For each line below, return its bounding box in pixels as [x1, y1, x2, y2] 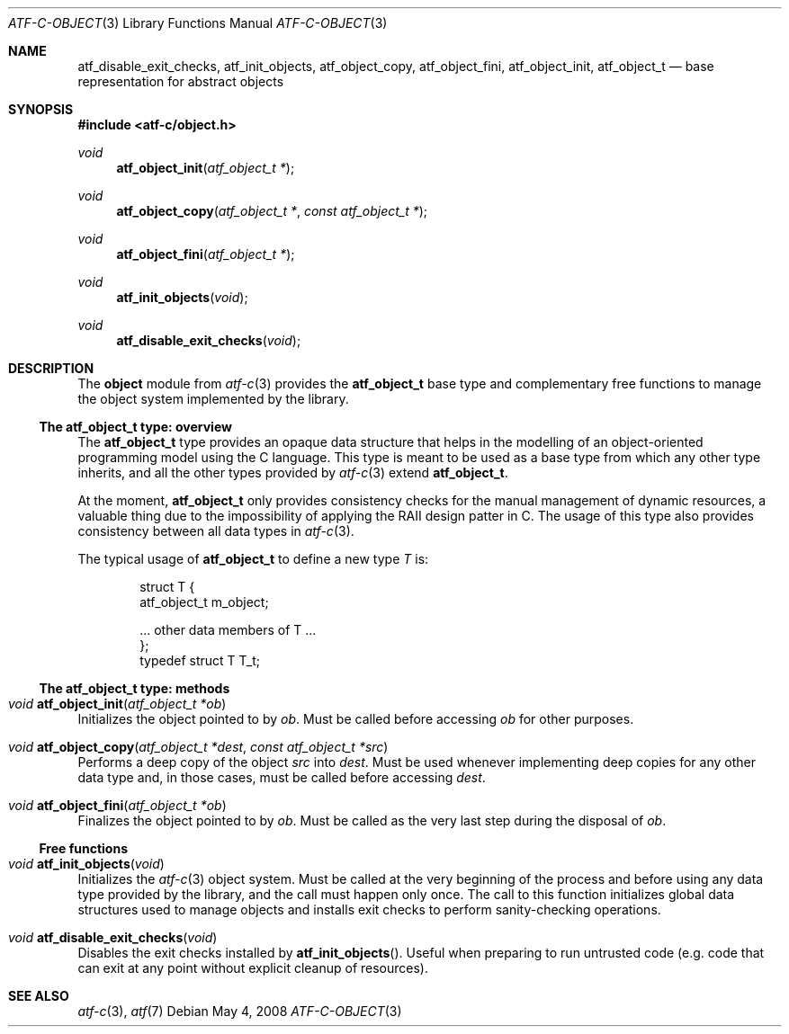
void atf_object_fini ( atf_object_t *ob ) [8, 798, 227, 813]
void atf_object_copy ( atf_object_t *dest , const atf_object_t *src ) [8, 739, 389, 754]
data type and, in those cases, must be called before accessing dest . [77, 770, 486, 785]
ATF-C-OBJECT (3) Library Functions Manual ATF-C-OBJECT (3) [8, 15, 388, 31]
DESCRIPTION [8, 361, 94, 376]
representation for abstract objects [77, 74, 284, 89]
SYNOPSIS [8, 102, 74, 117]
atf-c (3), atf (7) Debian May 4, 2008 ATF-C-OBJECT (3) [77, 1003, 402, 1019]
